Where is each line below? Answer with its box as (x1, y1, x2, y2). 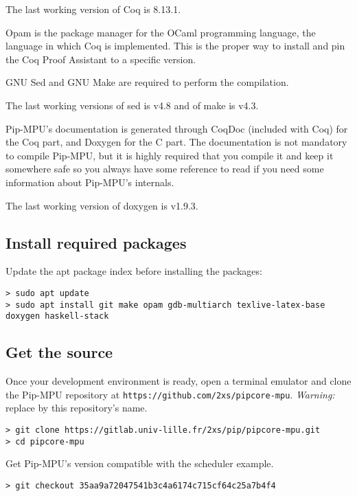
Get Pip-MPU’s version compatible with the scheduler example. (5, 456, 274, 471)
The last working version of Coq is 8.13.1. (5, 2, 181, 16)
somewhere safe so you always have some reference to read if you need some (5, 161, 324, 176)
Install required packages (5, 232, 187, 253)
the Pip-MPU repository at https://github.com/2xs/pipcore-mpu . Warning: (5, 387, 335, 401)
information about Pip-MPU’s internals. (5, 174, 174, 189)
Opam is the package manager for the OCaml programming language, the (5, 25, 316, 39)
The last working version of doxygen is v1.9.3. (5, 198, 198, 212)
